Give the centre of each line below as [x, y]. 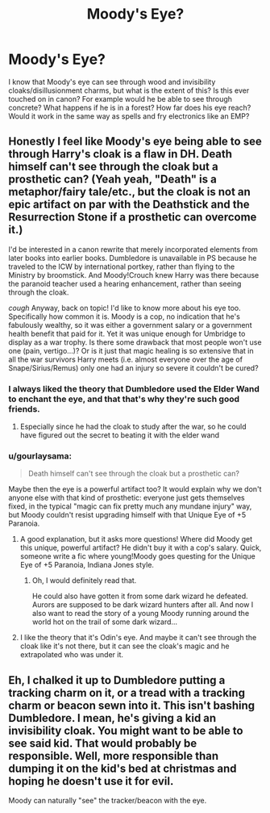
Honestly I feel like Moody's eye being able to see [135, 142]
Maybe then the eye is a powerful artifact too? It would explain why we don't [135, 489]
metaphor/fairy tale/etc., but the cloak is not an [130, 192]
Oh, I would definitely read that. [84, 580]
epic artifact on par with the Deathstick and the [129, 205]
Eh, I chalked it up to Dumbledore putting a [117, 680]
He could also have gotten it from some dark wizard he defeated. [140, 596]
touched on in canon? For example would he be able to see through [120, 98]
